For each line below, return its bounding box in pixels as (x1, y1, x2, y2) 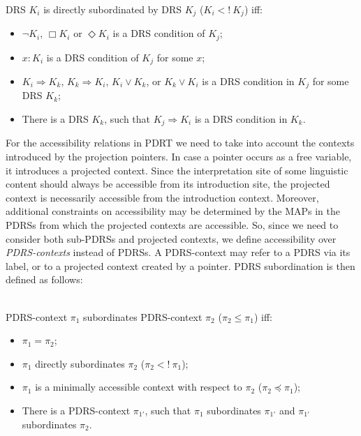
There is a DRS (22, 112, 89, 126)
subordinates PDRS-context (83, 309, 202, 324)
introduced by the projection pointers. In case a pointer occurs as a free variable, (6, 149, 352, 164)
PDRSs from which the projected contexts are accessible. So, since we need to (6, 218, 339, 232)
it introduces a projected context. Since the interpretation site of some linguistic (6, 163, 348, 177)
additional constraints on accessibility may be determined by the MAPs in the (6, 204, 340, 218)
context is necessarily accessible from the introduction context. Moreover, (6, 190, 319, 204)
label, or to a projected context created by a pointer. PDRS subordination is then (6, 258, 355, 273)
